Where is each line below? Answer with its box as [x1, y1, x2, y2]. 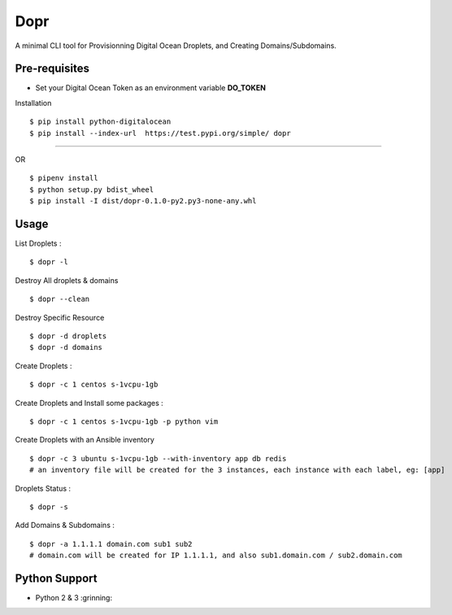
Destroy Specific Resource [15, 312, 105, 322]
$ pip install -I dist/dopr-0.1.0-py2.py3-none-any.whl [29, 196, 257, 206]
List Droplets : [15, 238, 62, 248]
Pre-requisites [15, 62, 89, 76]
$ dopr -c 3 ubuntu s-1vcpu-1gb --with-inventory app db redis [29, 454, 287, 463]
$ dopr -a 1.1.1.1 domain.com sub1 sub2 [29, 539, 193, 548]
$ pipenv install [29, 173, 98, 183]
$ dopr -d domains [29, 342, 103, 352]
